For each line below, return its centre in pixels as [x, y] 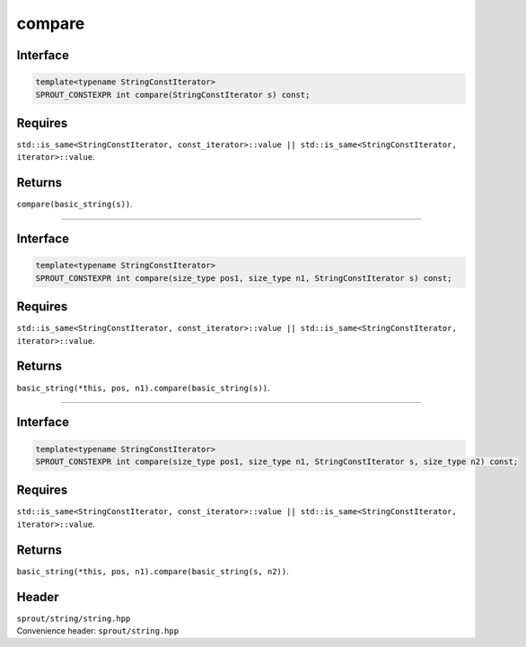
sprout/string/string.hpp [74, 618]
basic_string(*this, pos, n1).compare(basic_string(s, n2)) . [153, 571]
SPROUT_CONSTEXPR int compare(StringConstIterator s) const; [173, 95]
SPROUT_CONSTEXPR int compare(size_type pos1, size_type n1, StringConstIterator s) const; [244, 278]
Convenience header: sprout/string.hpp [98, 631]
